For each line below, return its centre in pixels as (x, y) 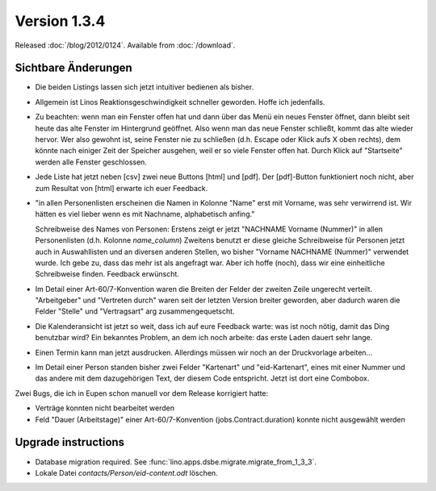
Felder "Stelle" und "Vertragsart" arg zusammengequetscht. (135, 311)
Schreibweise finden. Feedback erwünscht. (107, 274)
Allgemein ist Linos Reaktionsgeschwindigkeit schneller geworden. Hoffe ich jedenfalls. (180, 102)
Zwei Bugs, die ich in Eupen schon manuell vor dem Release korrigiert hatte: (142, 393)
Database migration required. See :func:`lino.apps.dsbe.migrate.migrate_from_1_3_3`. (176, 462)
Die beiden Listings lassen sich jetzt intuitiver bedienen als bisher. (145, 87)
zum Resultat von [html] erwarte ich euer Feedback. (122, 188)
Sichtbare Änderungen (73, 68)
